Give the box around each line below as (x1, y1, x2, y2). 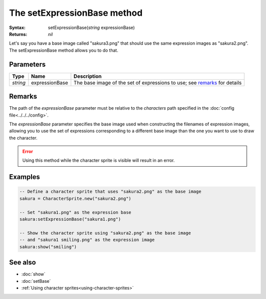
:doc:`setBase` (21, 278, 51, 284)
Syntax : (9, 25, 26, 30)
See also (9, 258, 36, 267)
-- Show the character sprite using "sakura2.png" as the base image (19, 230, 191, 236)
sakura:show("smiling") (19, 244, 77, 249)
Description (73, 73, 102, 80)
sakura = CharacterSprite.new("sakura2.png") (19, 196, 132, 201)
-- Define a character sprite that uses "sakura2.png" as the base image (19, 189, 201, 194)
